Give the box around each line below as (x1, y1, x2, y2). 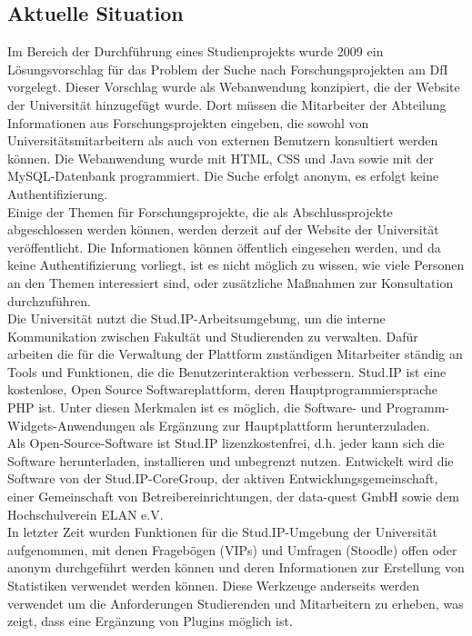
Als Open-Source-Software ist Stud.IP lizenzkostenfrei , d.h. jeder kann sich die (7, 433, 445, 452)
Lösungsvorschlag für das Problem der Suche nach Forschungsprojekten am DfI (7, 59, 448, 78)
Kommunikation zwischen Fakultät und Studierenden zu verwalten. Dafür (7, 326, 418, 345)
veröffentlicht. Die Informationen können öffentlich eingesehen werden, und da (7, 237, 441, 256)
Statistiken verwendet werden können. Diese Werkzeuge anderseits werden (7, 576, 419, 595)
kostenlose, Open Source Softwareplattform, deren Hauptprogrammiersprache (7, 380, 438, 399)
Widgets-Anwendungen (7, 415, 136, 434)
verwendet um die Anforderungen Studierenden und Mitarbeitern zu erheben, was (7, 593, 464, 612)
